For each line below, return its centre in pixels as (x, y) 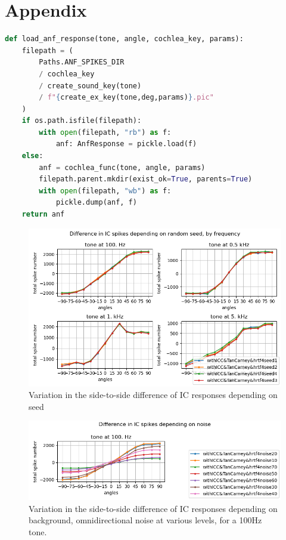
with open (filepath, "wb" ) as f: (105, 191)
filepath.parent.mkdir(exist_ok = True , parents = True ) (146, 179)
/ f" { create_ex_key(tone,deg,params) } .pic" (126, 98)
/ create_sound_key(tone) (90, 86)
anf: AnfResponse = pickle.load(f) (126, 144)
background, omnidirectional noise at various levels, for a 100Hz (145, 520)
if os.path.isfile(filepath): (82, 121)
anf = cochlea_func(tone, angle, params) (122, 167)
